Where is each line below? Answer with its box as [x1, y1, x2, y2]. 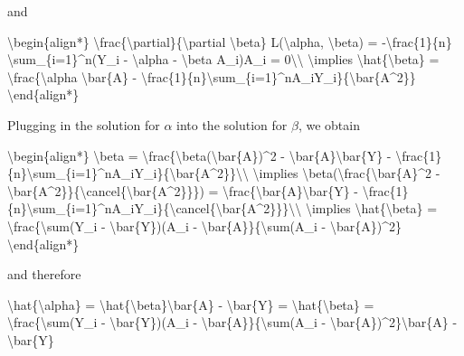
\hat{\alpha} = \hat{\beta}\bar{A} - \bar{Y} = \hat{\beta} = [7, 295, 374, 314]
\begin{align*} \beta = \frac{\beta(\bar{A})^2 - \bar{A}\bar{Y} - [7, 145, 392, 164]
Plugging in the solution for [7, 115, 160, 134]
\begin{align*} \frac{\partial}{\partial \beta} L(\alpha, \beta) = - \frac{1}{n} [7, 32, 452, 51]
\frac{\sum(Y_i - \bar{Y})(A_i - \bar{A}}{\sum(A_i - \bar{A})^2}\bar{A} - [7, 313, 458, 332]
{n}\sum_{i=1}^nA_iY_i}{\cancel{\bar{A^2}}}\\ [7, 199, 302, 218]
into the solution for [176, 115, 288, 134]
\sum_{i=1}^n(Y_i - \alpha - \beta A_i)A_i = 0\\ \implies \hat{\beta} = [7, 50, 440, 69]
